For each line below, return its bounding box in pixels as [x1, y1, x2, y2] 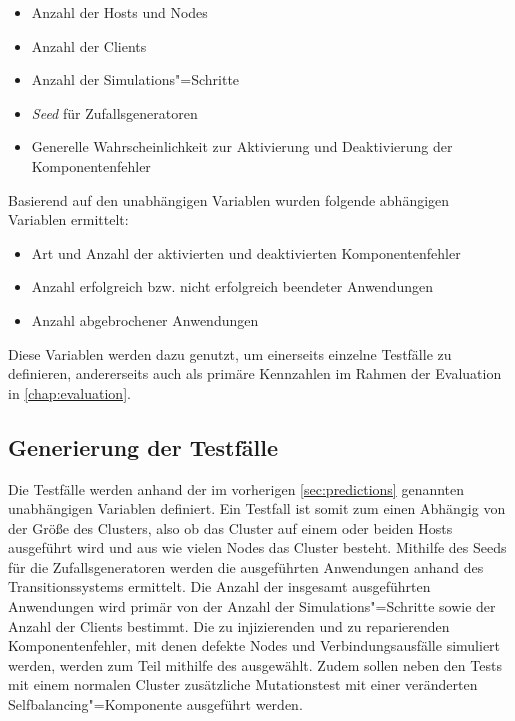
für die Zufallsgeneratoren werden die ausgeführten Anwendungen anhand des [8, 556, 484, 577]
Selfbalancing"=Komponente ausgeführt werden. [8, 694, 303, 715]
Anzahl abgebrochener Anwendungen [31, 309, 259, 330]
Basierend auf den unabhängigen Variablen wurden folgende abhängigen [8, 189, 450, 210]
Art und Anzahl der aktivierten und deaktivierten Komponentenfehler [31, 242, 461, 263]
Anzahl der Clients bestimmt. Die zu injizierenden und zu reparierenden [8, 615, 450, 636]
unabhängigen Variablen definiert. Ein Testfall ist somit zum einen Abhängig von [8, 498, 506, 519]
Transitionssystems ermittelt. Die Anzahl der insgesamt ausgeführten [8, 576, 431, 597]
